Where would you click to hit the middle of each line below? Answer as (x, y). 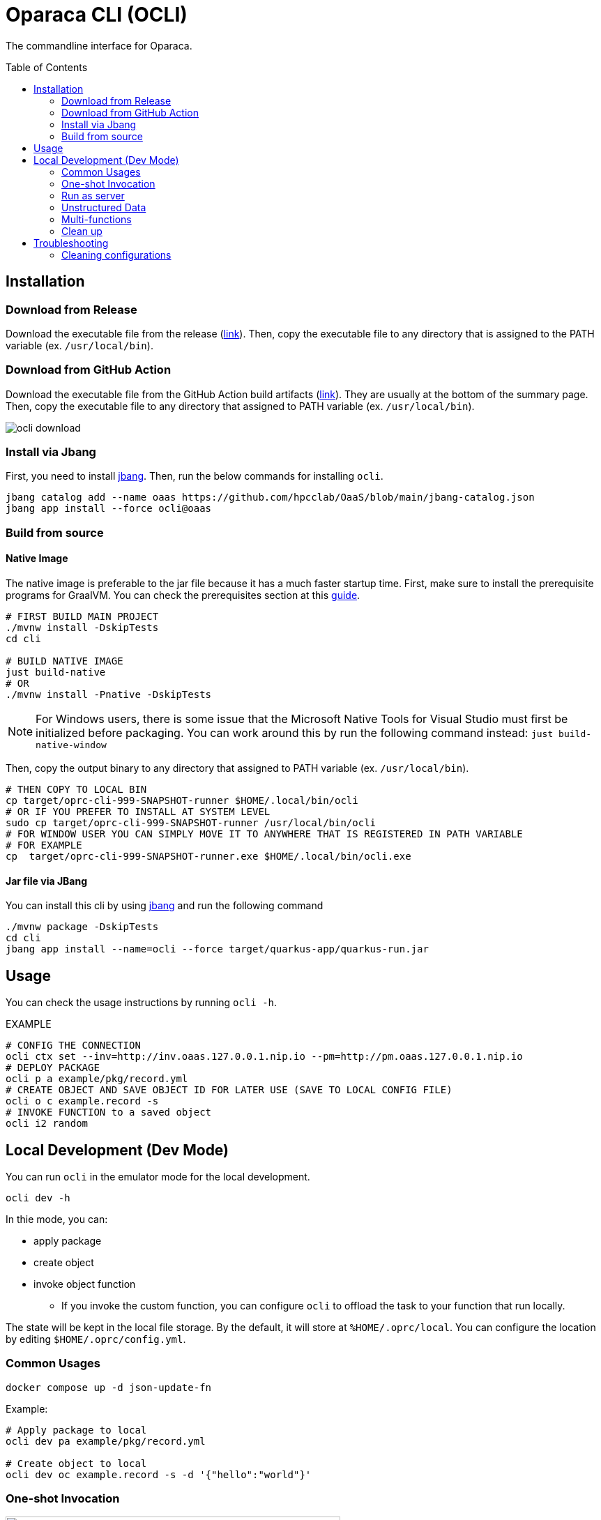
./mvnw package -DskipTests (82, 927)
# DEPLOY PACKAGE (53, 1068)
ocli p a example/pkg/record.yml (97, 1079)
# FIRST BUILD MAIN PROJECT (82, 617)
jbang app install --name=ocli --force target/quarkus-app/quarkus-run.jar (217, 949)
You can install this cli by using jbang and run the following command (165, 906)
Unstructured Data (104, 207)
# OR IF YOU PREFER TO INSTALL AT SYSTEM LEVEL (138, 812)
